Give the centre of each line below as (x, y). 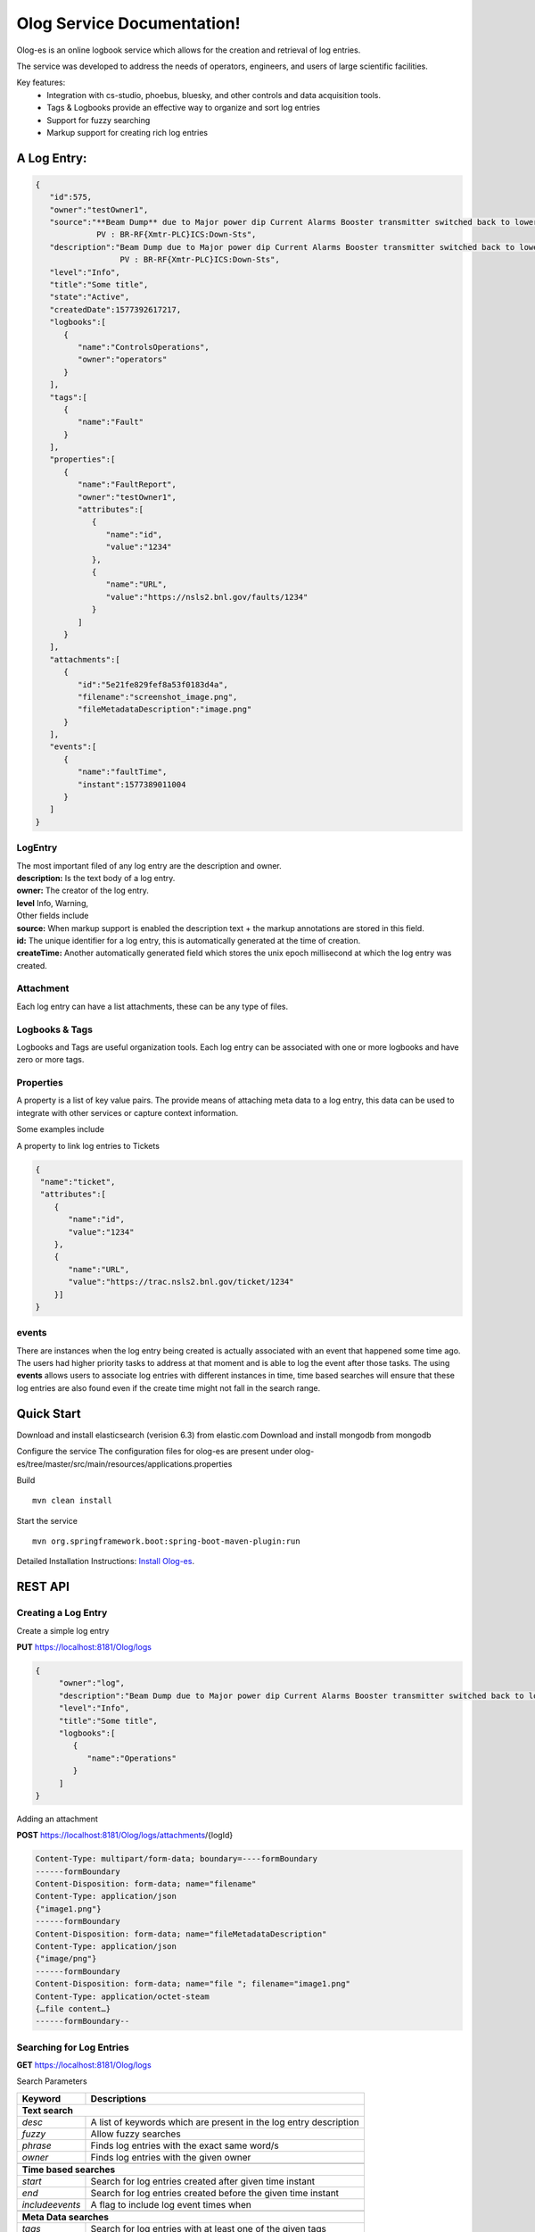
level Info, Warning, (53, 903)
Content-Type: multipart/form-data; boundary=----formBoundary (177, 1859)
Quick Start (49, 1414)
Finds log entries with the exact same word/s (185, 2145)
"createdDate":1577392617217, (115, 309)
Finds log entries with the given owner (171, 2157)
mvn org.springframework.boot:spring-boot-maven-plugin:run (166, 1541)
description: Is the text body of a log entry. (96, 878)
